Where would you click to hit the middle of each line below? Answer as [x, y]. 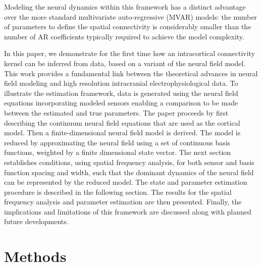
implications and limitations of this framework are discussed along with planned [128, 211]
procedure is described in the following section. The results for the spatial [118, 192]
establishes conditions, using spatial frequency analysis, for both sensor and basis [129, 162]
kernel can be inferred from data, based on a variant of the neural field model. [125, 63]
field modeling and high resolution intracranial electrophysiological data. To [121, 83]
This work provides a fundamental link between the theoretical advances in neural [131, 73]
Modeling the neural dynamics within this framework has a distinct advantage [125, 7]
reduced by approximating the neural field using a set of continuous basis [117, 142]
